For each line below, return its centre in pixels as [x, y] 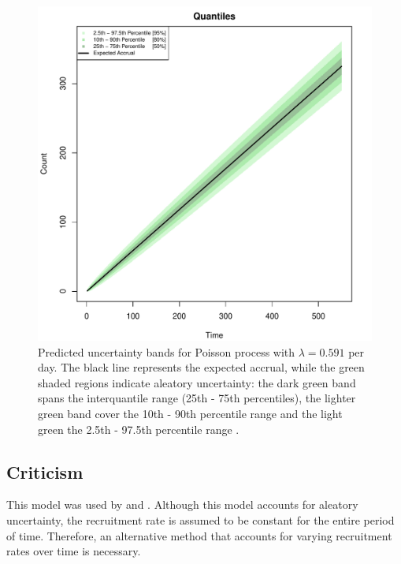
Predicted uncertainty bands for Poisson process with [167, 351]
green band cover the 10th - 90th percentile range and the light [190, 413]
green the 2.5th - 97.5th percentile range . [139, 429]
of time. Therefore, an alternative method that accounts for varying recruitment [199, 535]
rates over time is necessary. [74, 551]
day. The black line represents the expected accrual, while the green [201, 367]
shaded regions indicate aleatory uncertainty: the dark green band [197, 382]
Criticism [45, 471]
